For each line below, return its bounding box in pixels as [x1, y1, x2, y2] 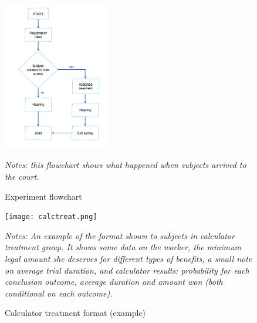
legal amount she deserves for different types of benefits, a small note [5, 253, 252, 265]
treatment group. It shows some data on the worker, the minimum [5, 241, 241, 253]
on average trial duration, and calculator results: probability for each [5, 264, 249, 276]
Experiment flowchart [5, 190, 82, 202]
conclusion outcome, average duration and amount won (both [5, 275, 223, 288]
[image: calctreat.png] [5, 213, 97, 221]
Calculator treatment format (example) [5, 307, 146, 319]
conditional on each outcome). [5, 287, 113, 299]
